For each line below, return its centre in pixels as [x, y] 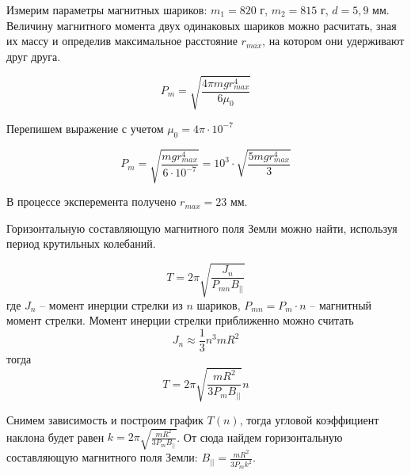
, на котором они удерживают [333, 41]
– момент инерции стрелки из [111, 304]
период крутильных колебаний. [81, 243]
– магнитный [341, 304]
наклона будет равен [55, 437]
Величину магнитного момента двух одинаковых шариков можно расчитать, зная [202, 25]
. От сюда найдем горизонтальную [260, 437]
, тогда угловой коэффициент [309, 419]
